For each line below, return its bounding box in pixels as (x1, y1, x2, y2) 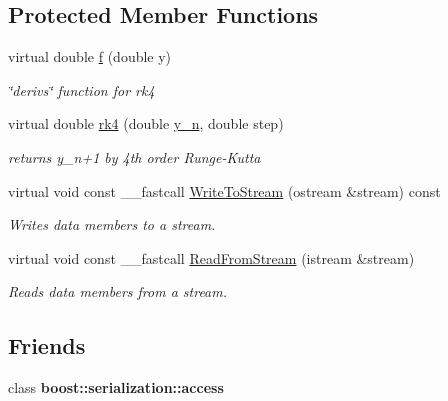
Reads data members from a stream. (8, 281, 228, 302)
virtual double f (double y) (8, 46, 172, 67)
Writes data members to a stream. (8, 214, 216, 235)
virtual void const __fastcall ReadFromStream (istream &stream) (8, 247, 415, 268)
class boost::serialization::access (8, 377, 224, 398)
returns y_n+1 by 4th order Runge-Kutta (8, 146, 261, 167)
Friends (8, 330, 86, 361)
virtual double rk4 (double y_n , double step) (8, 113, 284, 134)
